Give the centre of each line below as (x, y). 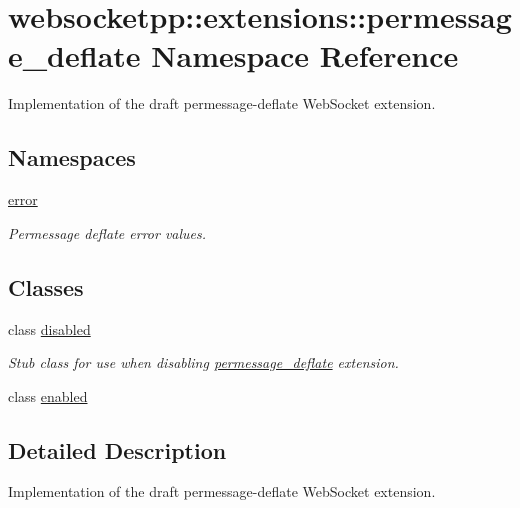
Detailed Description (117, 449)
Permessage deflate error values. (107, 232)
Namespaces (72, 157)
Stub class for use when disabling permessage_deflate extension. (203, 362)
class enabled (48, 395)
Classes (46, 286)
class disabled (49, 328)
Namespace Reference (305, 55)
